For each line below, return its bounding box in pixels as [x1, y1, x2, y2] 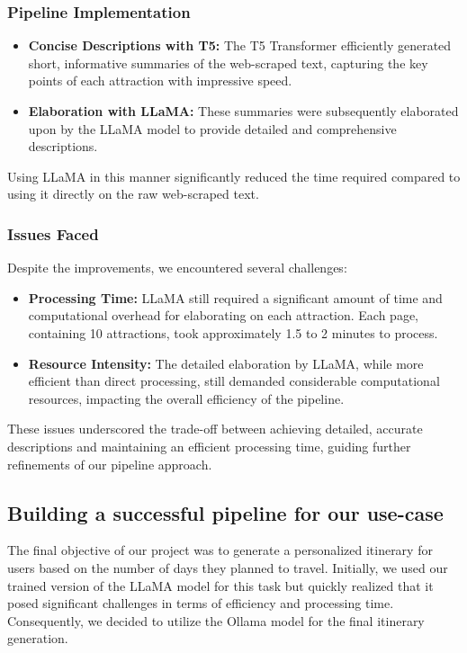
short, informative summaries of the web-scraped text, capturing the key [28, 53, 428, 72]
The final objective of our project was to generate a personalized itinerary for [7, 541, 433, 559]
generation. [7, 629, 68, 648]
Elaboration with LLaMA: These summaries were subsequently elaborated [28, 102, 459, 120]
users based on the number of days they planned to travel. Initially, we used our [7, 558, 448, 577]
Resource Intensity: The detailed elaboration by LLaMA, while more [28, 353, 424, 372]
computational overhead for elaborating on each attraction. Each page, [28, 306, 419, 325]
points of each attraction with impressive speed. [28, 71, 292, 90]
